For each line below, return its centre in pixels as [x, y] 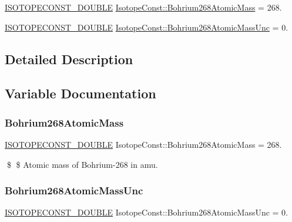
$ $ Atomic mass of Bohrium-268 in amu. [82, 164]
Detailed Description [69, 59]
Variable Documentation [80, 93]
